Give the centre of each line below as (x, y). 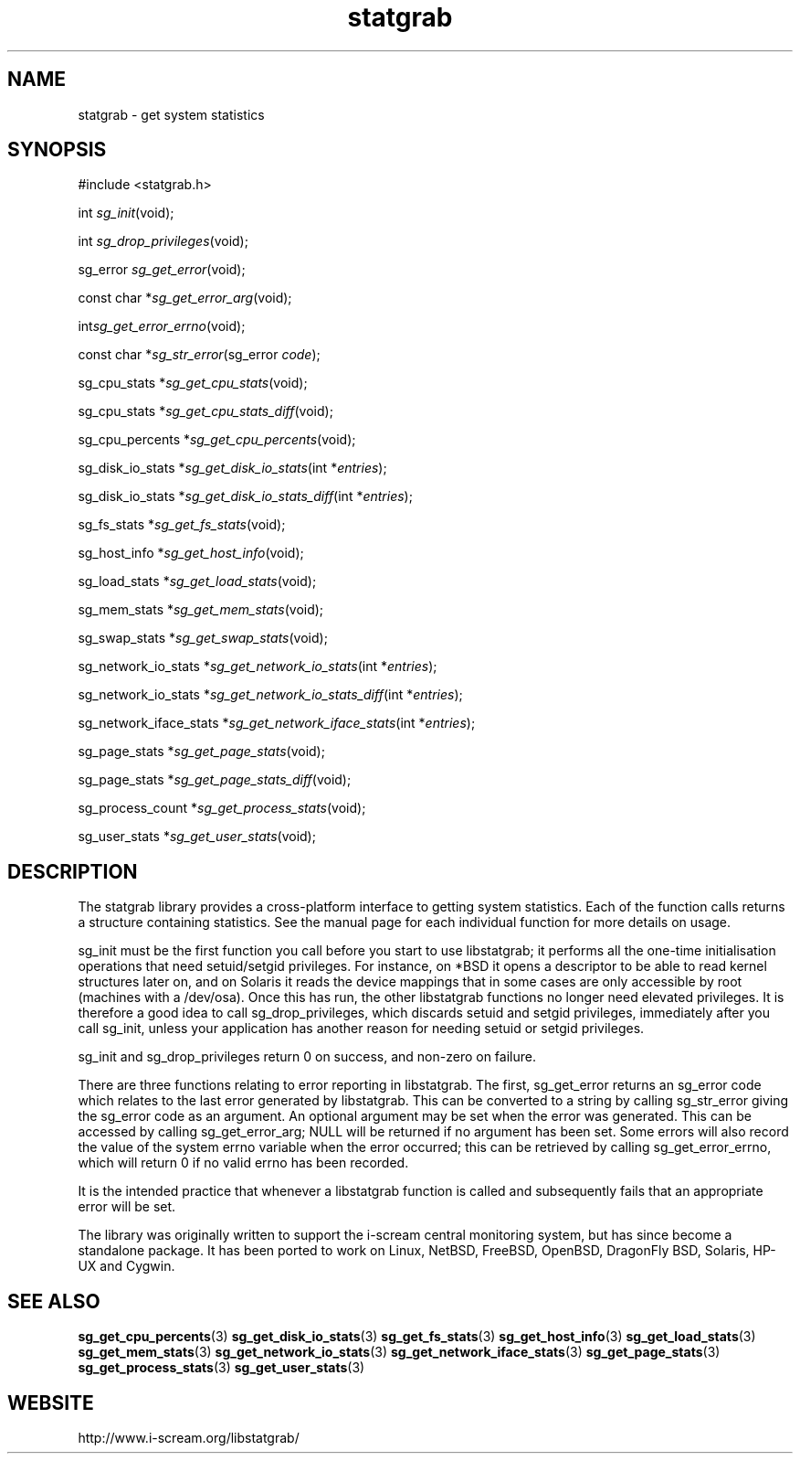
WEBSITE (51, 1402)
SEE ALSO (54, 1301)
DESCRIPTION (73, 871)
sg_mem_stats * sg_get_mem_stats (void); (201, 610)
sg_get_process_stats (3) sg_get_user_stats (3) (221, 1368)
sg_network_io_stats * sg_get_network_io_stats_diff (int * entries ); (270, 695)
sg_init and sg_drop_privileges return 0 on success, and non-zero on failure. (307, 1057)
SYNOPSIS (57, 150)
